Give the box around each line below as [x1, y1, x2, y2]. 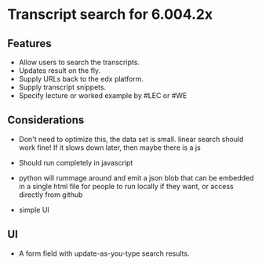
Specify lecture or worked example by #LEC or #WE [18, 91, 187, 100]
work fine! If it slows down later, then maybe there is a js [18, 143, 201, 152]
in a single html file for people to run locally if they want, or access [18, 181, 234, 191]
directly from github [18, 190, 83, 199]
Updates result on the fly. [18, 66, 101, 75]
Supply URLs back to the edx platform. [18, 75, 144, 83]
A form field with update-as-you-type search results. [18, 249, 190, 258]
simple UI [18, 205, 50, 214]
